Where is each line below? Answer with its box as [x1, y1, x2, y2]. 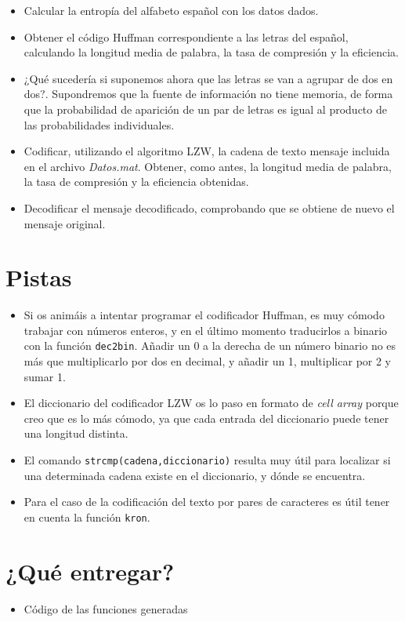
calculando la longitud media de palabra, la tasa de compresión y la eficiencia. [24, 44, 399, 60]
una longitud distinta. [24, 425, 128, 442]
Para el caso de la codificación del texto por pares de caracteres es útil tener [24, 493, 390, 510]
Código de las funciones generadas [24, 600, 188, 617]
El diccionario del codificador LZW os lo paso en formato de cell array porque [24, 395, 399, 411]
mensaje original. [24, 215, 106, 231]
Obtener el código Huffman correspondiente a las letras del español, [24, 28, 349, 45]
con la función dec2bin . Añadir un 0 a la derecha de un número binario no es [24, 337, 396, 354]
